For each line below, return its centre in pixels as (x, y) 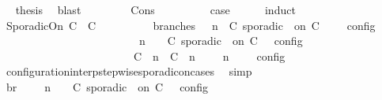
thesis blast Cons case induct (155, 9)
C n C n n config (209, 56)
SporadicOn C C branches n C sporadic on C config (191, 25)
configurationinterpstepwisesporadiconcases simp (129, 71)
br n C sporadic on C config (107, 86)
